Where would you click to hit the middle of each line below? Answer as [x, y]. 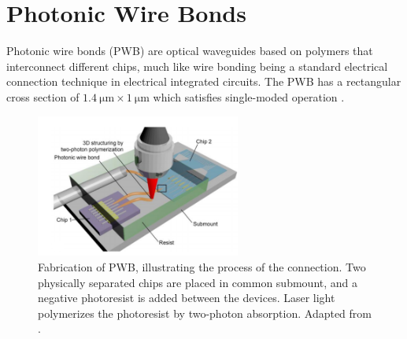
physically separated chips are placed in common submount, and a [198, 282]
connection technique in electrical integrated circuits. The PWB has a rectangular [204, 81]
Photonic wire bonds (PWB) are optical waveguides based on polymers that [190, 51]
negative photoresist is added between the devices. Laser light [187, 298]
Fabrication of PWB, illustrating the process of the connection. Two [202, 267]
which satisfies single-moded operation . [249, 96]
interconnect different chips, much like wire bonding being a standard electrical [197, 66]
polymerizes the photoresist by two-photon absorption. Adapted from [205, 313]
